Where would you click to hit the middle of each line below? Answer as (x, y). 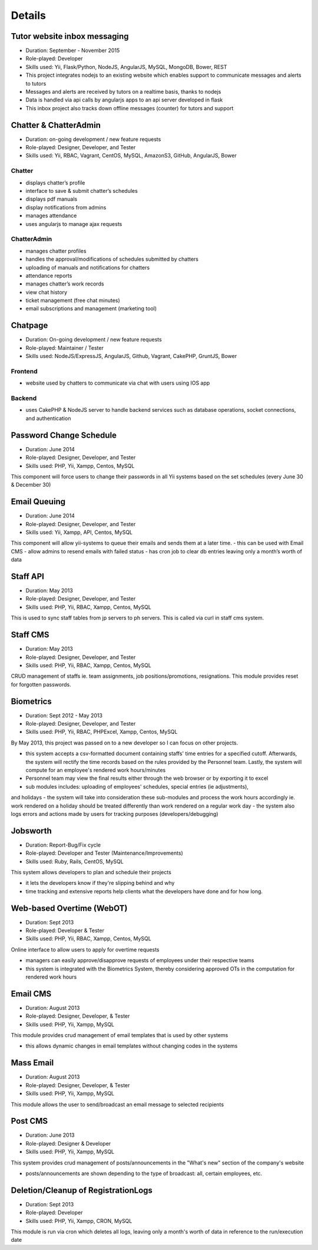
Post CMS (29, 1121)
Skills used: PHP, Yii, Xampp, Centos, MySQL (80, 465)
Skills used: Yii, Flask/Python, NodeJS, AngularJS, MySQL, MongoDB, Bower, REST (126, 67)
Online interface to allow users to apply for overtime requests (85, 949)
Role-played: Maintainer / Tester (65, 347)
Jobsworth (32, 831)
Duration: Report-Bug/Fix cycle (63, 845)
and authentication (48, 418)
